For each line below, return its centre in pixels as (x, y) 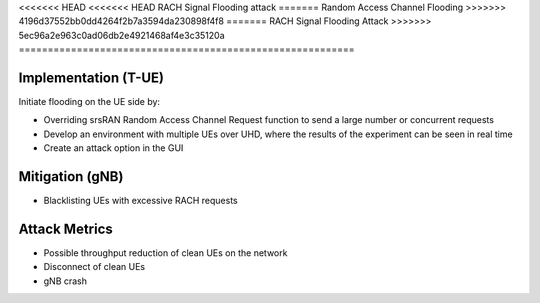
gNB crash (65, 281)
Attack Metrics (66, 228)
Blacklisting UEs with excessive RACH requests (141, 201)
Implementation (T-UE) (91, 77)
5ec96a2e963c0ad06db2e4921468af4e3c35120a (121, 35)
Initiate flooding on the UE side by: (89, 102)
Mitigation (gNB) (71, 176)
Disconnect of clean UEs (94, 267)
